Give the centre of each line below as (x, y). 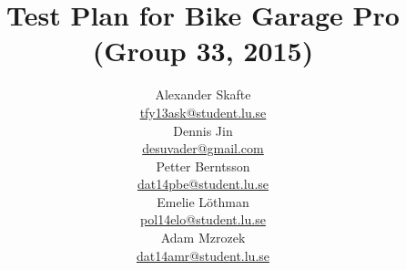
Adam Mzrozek (203, 238)
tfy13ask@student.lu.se (203, 112)
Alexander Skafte (203, 94)
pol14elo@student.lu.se (203, 219)
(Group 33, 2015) (203, 51)
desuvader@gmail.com (203, 148)
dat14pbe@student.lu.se (203, 184)
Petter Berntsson (203, 166)
